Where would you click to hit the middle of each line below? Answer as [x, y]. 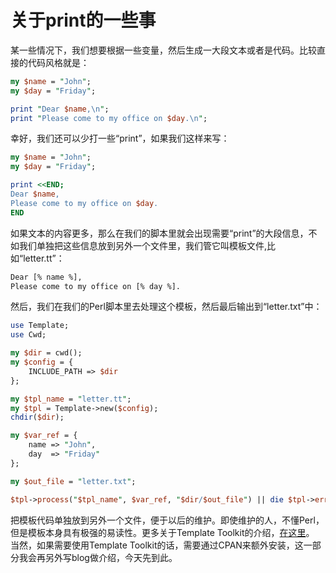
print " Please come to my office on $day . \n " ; [109, 118]
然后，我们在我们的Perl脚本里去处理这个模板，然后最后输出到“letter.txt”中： [166, 307]
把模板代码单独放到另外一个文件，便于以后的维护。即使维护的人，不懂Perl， [167, 520]
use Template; [40, 326]
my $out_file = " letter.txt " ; [73, 481]
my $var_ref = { [44, 436]
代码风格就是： [58, 62]
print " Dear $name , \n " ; [60, 109]
